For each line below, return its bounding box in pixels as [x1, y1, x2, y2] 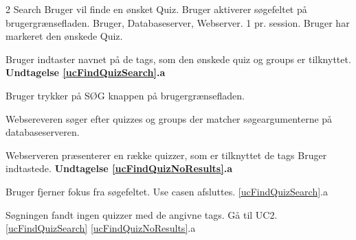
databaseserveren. [5, 125, 80, 139]
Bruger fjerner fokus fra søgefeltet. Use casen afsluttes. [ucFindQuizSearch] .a [5, 184, 328, 198]
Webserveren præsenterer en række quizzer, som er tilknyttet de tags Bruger [5, 147, 327, 162]
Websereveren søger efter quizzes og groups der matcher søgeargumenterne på [5, 111, 333, 125]
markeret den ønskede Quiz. [5, 29, 123, 43]
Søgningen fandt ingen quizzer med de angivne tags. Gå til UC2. [5, 207, 278, 221]
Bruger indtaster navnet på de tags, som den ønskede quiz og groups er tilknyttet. [5, 51, 351, 66]
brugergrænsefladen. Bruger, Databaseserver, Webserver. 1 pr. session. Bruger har [5, 15, 350, 29]
